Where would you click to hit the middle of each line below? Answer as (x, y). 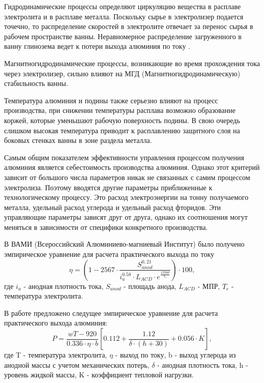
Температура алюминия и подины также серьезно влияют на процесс (111, 100)
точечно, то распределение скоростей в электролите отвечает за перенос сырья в (129, 26)
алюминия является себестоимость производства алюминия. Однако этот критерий (132, 167)
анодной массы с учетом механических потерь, (77, 364)
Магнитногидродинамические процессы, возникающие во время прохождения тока (132, 63)
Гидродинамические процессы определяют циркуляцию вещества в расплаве (123, 6)
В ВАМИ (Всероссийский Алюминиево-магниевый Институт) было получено (124, 244)
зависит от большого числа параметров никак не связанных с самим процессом (127, 177)
